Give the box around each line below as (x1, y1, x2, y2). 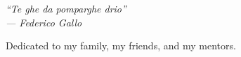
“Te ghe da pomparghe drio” (6, 1, 126, 15)
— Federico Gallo (6, 15, 82, 29)
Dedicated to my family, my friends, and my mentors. (6, 38, 236, 53)
